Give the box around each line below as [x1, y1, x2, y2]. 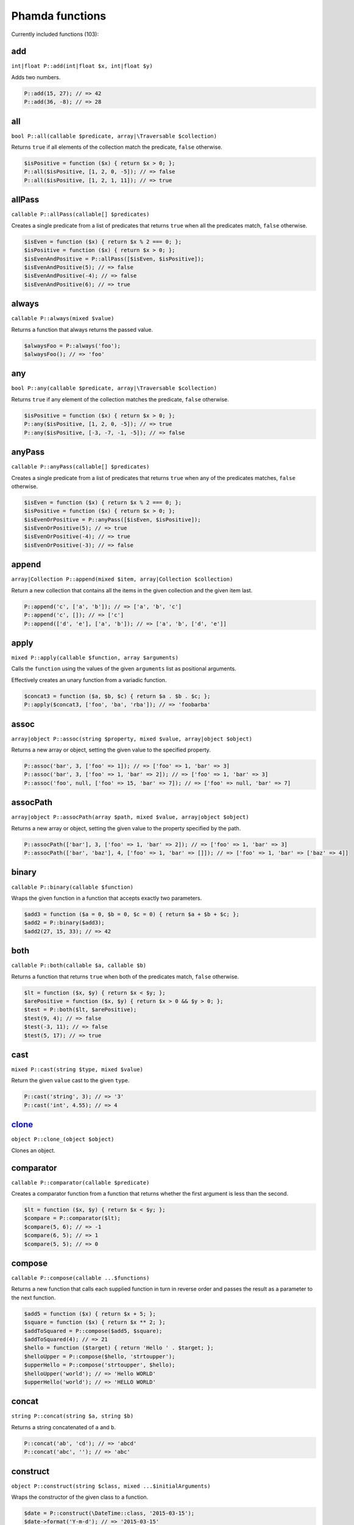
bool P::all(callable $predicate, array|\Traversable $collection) [11, 132, 218, 140]
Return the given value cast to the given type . [11, 1077, 130, 1084]
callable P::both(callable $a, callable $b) [11, 962, 147, 969]
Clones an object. [11, 1147, 55, 1154]
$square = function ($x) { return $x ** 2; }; [24, 1319, 166, 1326]
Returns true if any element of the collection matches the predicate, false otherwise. [11, 395, 230, 403]
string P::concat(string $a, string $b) [11, 1413, 134, 1419]
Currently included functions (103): [11, 30, 99, 38]
